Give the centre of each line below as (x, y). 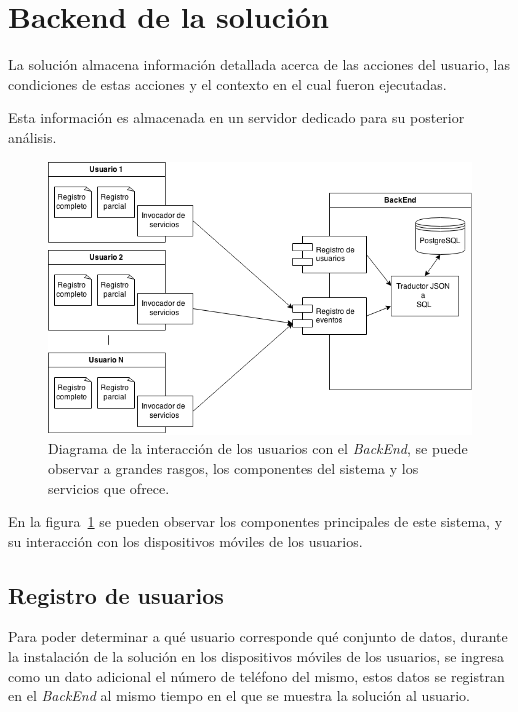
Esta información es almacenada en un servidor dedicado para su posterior (236, 117)
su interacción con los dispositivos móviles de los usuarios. (185, 540)
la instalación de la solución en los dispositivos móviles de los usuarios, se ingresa (256, 656)
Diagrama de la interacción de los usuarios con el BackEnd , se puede (258, 448)
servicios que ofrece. (109, 487)
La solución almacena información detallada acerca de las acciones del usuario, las (259, 64)
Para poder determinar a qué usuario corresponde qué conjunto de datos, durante (258, 636)
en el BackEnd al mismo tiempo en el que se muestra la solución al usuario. (239, 695)
